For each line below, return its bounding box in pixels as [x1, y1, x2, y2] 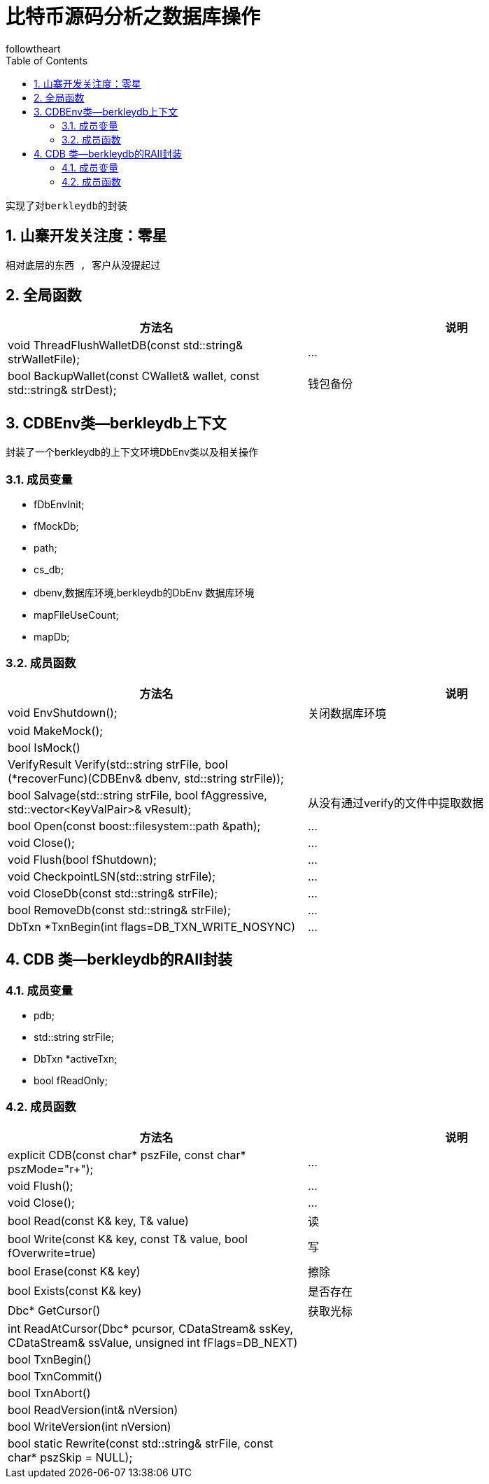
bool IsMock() [8, 740, 80, 755]
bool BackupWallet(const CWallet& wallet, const [8, 369, 260, 384]
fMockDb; [34, 520, 79, 533]
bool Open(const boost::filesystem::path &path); [8, 818, 261, 833]
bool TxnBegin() [8, 1352, 92, 1366]
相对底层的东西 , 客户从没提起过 [6, 259, 161, 271]
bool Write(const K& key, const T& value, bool [8, 1231, 248, 1246]
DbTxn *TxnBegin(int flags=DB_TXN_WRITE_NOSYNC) [8, 919, 295, 934]
